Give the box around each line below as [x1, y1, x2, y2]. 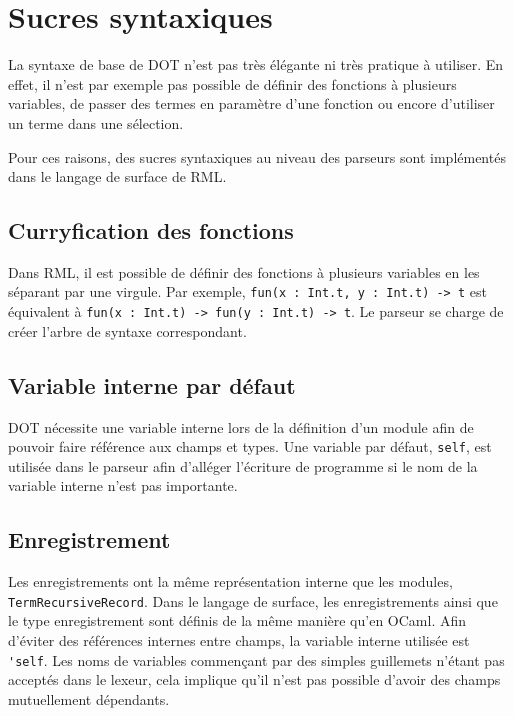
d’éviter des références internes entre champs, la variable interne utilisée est [8, 630, 470, 651]
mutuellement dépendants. [8, 688, 170, 709]
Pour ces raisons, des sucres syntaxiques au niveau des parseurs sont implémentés [8, 146, 506, 167]
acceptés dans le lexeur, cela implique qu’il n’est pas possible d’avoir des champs [8, 669, 501, 690]
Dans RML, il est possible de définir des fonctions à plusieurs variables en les [8, 261, 480, 282]
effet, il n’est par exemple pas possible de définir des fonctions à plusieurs [8, 73, 457, 94]
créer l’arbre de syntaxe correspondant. [8, 320, 247, 341]
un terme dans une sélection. [8, 112, 184, 133]
